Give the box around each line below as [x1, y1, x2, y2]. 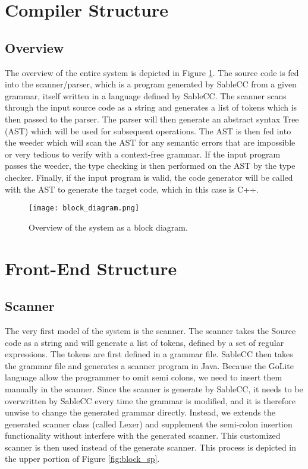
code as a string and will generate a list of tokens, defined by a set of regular [5, 336, 284, 348]
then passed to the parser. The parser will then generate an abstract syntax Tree [5, 112, 299, 125]
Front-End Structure [5, 256, 177, 280]
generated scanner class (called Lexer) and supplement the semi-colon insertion [5, 417, 293, 430]
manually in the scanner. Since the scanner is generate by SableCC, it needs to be [5, 382, 303, 395]
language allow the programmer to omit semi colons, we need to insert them [5, 371, 282, 383]
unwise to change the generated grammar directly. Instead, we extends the [5, 406, 275, 418]
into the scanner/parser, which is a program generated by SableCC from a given [5, 78, 297, 90]
